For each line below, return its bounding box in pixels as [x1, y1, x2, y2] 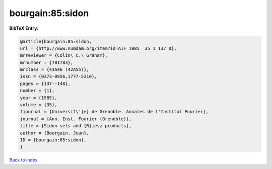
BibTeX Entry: [9, 25, 39, 31]
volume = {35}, [20, 102, 57, 108]
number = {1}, [20, 88, 55, 94]
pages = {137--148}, [20, 80, 71, 87]
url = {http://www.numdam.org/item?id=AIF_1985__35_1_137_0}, [20, 45, 177, 51]
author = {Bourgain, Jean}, [20, 130, 89, 136]
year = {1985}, [20, 95, 57, 101]
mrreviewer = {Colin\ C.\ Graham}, [20, 53, 108, 58]
